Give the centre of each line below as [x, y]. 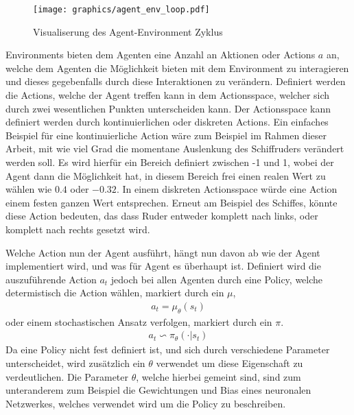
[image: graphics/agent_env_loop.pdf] [121, 10]
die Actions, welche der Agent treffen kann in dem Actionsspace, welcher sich [168, 95]
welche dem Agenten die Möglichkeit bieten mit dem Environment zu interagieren [177, 68]
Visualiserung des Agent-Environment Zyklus [128, 31]
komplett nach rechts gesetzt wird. [78, 229]
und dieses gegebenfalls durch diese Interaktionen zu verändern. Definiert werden [176, 81]
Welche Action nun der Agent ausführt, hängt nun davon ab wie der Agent [163, 252]
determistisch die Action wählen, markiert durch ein [115, 293]
